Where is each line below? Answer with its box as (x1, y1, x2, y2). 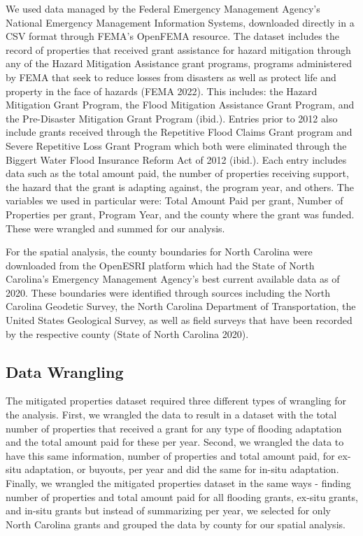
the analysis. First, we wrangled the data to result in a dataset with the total (6, 407, 337, 422)
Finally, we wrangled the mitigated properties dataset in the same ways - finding (6, 476, 351, 491)
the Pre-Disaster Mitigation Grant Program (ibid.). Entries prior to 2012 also (6, 111, 338, 125)
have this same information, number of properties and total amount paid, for (6, 448, 335, 463)
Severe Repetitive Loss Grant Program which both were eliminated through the (6, 138, 347, 153)
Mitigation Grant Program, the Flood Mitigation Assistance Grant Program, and (6, 97, 355, 112)
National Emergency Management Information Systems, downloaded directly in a (6, 15, 355, 29)
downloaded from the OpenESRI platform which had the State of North (6, 258, 315, 272)
